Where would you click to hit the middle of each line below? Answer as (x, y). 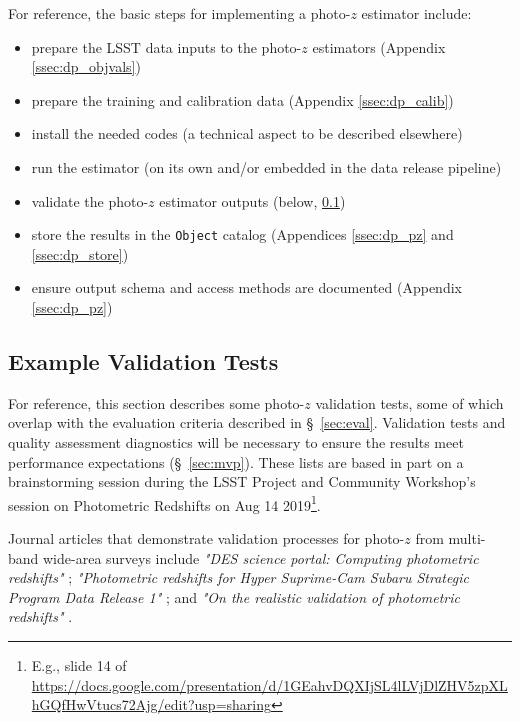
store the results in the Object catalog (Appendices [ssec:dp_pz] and (242, 234)
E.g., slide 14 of (79, 664)
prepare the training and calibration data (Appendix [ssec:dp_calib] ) (242, 99)
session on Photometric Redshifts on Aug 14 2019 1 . (164, 503)
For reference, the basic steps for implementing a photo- (179, 13)
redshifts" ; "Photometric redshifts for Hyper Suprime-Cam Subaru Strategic (238, 577)
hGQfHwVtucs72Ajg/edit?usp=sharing (151, 704)
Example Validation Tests (143, 360)
